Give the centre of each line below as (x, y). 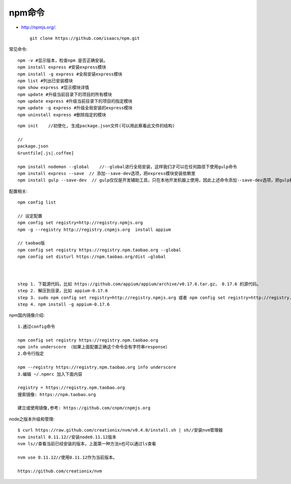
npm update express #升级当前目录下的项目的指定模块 (75, 101)
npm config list (37, 202)
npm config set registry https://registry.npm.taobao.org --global (99, 250)
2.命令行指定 (31, 354)
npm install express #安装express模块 (62, 67)
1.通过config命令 (36, 326)
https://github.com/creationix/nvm (60, 471)
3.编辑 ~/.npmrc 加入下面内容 (50, 374)
